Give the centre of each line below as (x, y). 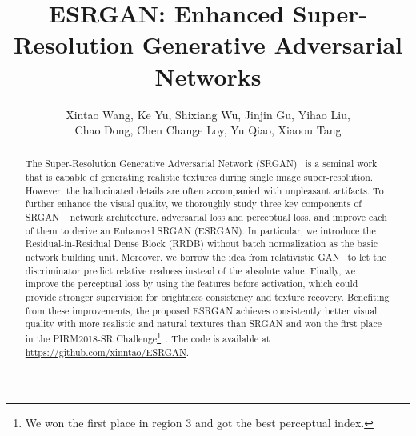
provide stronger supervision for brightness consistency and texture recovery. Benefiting (207, 297)
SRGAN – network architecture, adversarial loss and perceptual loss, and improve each (206, 217)
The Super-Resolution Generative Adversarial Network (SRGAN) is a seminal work (201, 164)
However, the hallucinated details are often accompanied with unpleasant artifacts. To (204, 190)
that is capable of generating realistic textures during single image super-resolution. (199, 177)
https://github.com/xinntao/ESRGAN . (107, 352)
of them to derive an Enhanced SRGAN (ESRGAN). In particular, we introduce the (200, 230)
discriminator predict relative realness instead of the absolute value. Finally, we (190, 270)
